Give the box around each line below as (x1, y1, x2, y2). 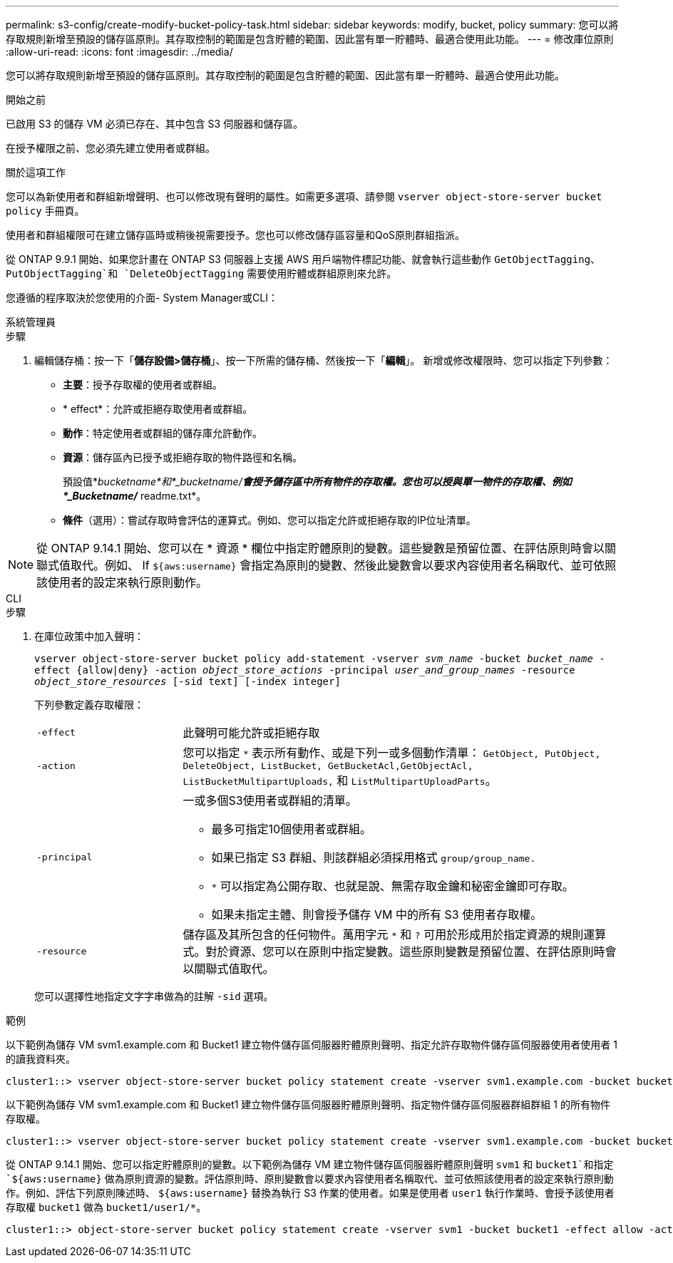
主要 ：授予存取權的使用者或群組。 (63, 378, 222, 391)
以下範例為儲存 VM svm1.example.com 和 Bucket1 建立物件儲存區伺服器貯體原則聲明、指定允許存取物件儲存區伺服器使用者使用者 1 (6, 1038, 617, 1051)
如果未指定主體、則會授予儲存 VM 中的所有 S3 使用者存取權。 (211, 907, 543, 922)
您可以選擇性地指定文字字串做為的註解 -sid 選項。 (34, 990, 274, 1002)
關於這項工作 (6, 166, 66, 178)
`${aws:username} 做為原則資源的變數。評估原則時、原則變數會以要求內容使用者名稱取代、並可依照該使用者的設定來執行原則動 (6, 1172, 614, 1185)
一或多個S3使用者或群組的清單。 (183, 793, 357, 808)
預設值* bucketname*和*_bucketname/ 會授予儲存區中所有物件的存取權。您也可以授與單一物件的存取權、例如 (63, 475, 572, 488)
